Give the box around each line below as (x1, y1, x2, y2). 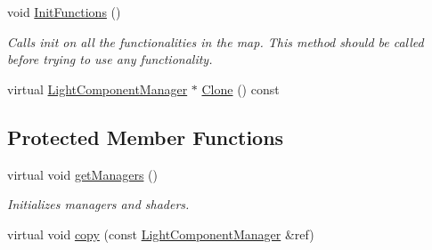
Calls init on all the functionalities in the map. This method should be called (7, 32, 424, 51)
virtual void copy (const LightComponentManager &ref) (7, 224, 314, 243)
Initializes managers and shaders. (7, 195, 190, 214)
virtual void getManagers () (7, 165, 158, 183)
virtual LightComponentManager (7, 79, 188, 98)
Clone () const (201, 79, 280, 98)
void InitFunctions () (7, 3, 121, 20)
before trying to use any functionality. (7, 50, 213, 69)
